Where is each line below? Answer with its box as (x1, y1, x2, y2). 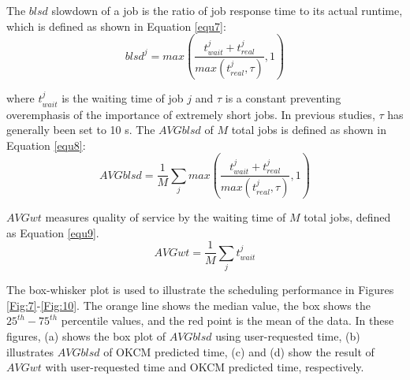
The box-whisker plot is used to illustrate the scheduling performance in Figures (6, 281, 394, 298)
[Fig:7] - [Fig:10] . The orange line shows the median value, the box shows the (6, 296, 371, 313)
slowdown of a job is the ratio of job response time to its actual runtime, (51, 2, 403, 18)
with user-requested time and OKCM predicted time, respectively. (45, 359, 364, 375)
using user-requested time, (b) (215, 328, 360, 345)
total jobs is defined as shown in (231, 121, 386, 138)
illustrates (6, 343, 54, 360)
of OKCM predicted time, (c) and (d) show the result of (103, 343, 375, 360)
